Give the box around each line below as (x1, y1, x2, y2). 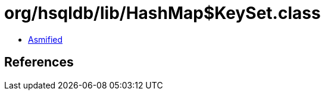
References (4, 55, 74, 70)
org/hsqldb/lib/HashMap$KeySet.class (4, 3, 321, 23)
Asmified (28, 34, 63, 45)
